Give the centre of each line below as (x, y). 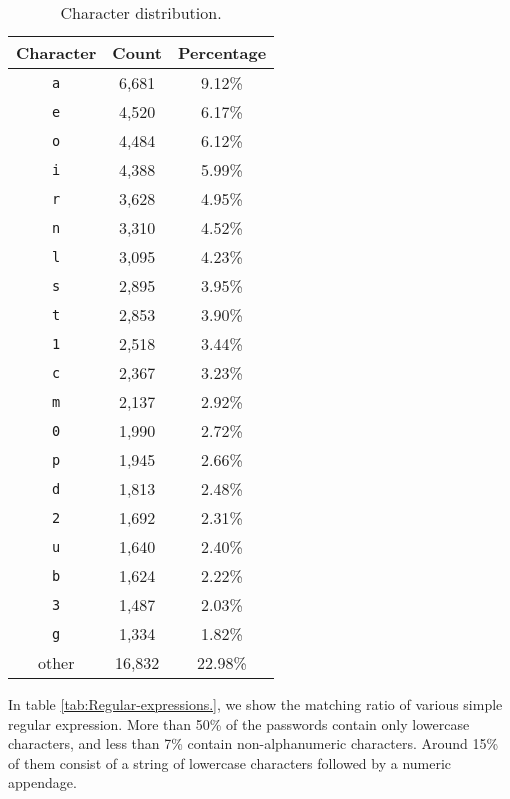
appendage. (42, 782)
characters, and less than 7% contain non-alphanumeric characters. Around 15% (253, 743)
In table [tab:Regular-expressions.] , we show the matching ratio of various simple (255, 704)
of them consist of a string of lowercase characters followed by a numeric (230, 762)
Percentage (222, 52)
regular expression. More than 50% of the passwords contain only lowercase (239, 723)
